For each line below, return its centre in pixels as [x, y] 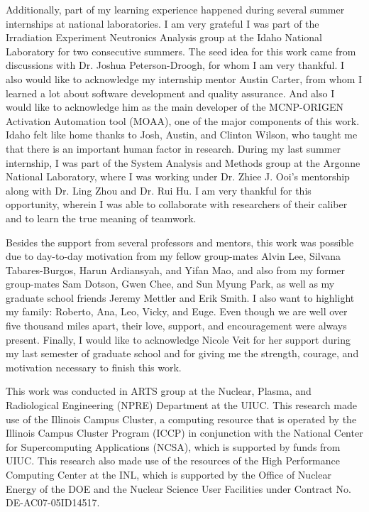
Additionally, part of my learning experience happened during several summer [175, 9]
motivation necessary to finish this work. [94, 367]
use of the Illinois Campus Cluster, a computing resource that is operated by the [181, 419]
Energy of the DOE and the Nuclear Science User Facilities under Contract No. [178, 488]
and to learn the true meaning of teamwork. [101, 218]
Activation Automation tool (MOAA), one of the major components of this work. [183, 120]
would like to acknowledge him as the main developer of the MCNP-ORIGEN [175, 107]
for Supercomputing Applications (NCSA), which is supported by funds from [173, 446]
